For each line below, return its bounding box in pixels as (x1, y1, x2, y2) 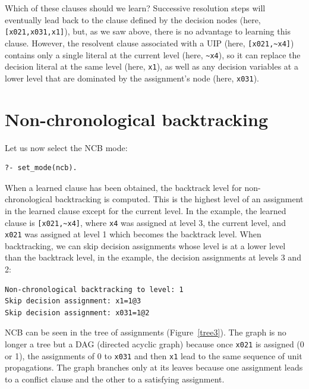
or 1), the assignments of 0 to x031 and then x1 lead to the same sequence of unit (5, 349, 302, 362)
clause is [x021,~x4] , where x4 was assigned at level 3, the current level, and (5, 216, 286, 228)
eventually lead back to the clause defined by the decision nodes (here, (5, 13, 261, 26)
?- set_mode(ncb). (5, 164, 77, 172)
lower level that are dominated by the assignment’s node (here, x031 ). (5, 71, 259, 84)
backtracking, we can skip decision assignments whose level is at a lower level (5, 239, 286, 252)
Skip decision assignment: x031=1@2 (5, 308, 150, 317)
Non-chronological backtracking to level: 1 (5, 285, 184, 294)
